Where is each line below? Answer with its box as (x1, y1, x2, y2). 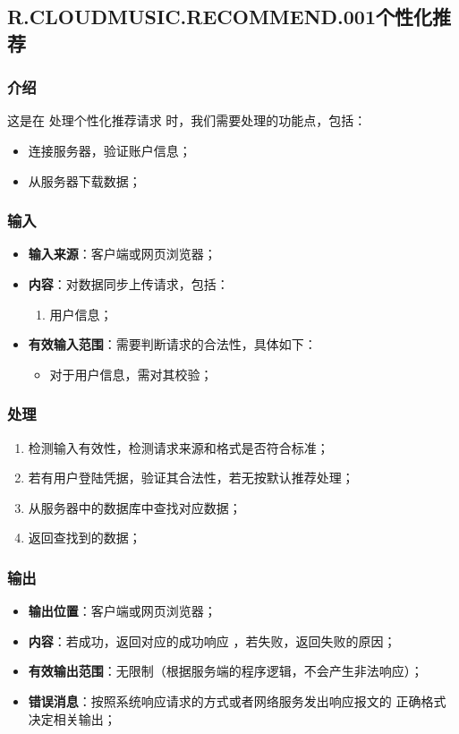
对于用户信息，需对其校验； (49, 364, 213, 383)
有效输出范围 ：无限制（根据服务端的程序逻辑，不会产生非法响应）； (28, 661, 423, 680)
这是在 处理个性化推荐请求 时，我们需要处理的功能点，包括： (7, 111, 367, 130)
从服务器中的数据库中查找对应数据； (28, 498, 242, 516)
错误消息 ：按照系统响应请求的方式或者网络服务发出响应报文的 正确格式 (28, 691, 446, 710)
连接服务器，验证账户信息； (28, 141, 191, 159)
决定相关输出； (28, 709, 116, 728)
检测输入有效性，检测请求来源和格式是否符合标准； (28, 438, 329, 457)
